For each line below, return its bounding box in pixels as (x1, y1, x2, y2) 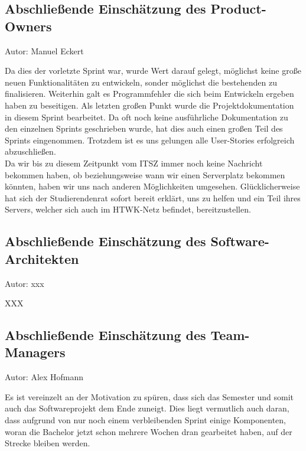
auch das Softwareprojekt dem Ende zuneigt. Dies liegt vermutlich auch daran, (5, 402, 289, 414)
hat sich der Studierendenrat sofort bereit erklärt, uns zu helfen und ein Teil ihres (5, 191, 301, 204)
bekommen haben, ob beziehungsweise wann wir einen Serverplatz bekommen (5, 168, 285, 181)
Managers (5, 343, 66, 361)
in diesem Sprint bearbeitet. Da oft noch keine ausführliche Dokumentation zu (5, 110, 288, 123)
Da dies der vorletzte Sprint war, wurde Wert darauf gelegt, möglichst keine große (5, 64, 301, 77)
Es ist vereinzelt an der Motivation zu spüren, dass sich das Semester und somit (5, 390, 294, 403)
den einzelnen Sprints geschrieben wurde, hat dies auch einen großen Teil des (5, 122, 283, 135)
